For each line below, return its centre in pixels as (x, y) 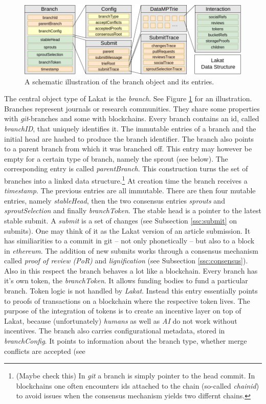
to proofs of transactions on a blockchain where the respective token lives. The (127, 300)
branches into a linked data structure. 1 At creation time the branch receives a (126, 179)
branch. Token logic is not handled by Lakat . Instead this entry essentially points (131, 291)
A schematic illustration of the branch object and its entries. (119, 81)
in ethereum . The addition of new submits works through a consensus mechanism (131, 250)
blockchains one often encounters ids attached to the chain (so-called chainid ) (138, 385)
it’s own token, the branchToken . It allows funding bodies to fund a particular (126, 280)
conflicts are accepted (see (45, 351)
